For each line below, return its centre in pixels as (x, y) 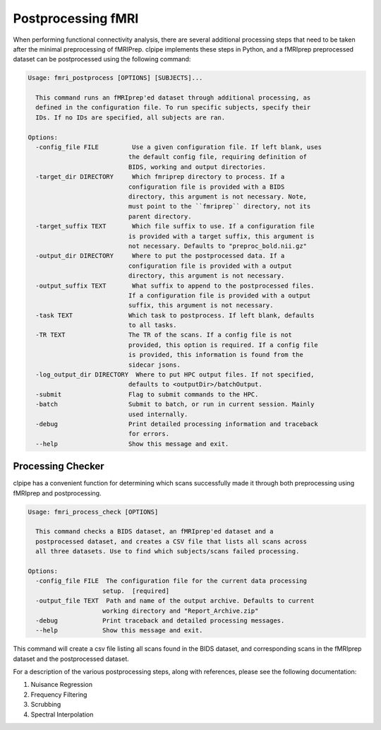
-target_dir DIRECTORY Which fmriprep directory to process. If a (160, 177)
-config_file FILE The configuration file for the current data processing (171, 581)
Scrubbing (46, 705)
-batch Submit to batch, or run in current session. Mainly (175, 404)
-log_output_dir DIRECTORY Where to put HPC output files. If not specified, (175, 375)
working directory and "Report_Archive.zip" (181, 611)
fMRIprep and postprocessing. (57, 493)
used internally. (158, 414)
